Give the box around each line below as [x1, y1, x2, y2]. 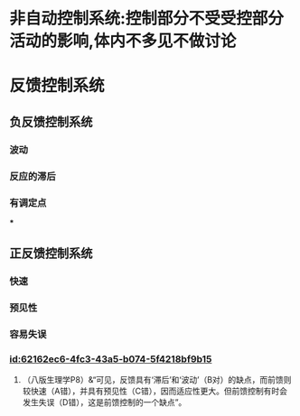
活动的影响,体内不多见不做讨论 [9, 31, 237, 51]
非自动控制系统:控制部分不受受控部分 [9, 8, 285, 29]
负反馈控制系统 [9, 114, 93, 129]
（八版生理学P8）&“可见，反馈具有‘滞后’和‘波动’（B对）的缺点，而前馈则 [22, 374, 292, 385]
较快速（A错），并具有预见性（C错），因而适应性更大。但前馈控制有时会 [22, 385, 287, 397]
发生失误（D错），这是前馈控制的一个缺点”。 [22, 397, 187, 408]
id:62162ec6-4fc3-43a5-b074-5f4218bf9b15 [9, 353, 212, 365]
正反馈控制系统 [9, 245, 93, 262]
